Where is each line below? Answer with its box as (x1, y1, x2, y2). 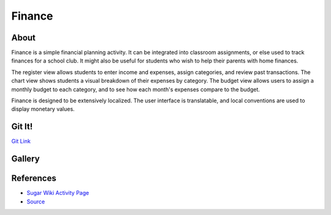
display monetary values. (11, 105, 75, 113)
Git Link (11, 138, 31, 145)
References (11, 173, 56, 184)
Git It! (11, 121, 33, 132)
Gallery (11, 154, 40, 164)
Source (26, 198, 45, 205)
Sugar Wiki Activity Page (26, 189, 89, 197)
